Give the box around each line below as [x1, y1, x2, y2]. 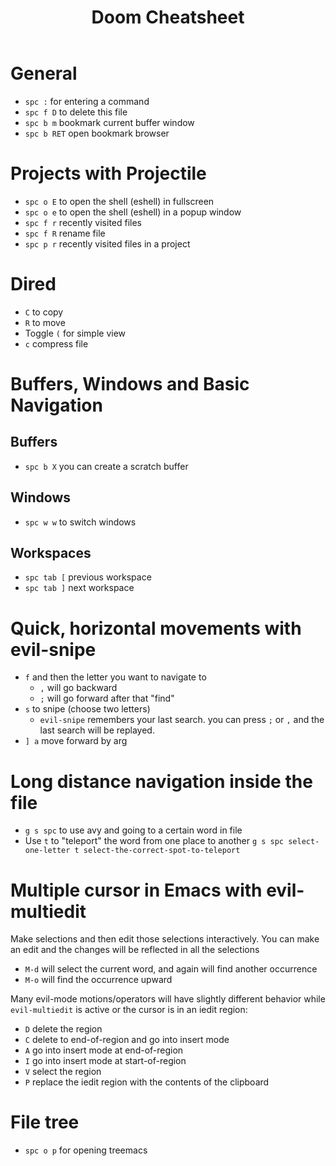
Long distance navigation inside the [10, 770, 313, 793]
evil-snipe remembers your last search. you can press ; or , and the [39, 714, 325, 726]
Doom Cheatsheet [91, 6, 245, 29]
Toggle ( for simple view [24, 327, 127, 339]
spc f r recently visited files [24, 216, 143, 228]
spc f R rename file [24, 227, 106, 239]
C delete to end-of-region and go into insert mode [24, 1034, 230, 1046]
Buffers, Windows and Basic [10, 373, 250, 395]
